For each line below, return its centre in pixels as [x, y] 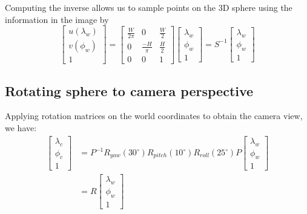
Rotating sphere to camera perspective [129, 90]
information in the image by [57, 19]
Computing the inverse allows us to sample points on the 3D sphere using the [149, 7]
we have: [21, 128]
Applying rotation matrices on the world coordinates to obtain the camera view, [154, 116]
